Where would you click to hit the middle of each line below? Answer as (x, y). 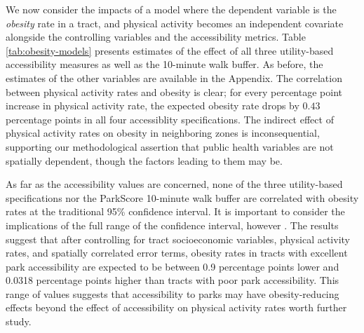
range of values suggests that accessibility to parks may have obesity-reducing (173, 293)
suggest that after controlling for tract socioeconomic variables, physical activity (178, 239)
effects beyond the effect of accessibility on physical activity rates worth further (176, 307)
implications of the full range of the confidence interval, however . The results (172, 225)
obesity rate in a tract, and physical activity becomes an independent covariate (175, 23)
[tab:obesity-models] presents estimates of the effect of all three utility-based (170, 50)
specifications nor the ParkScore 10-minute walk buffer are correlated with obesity (182, 197)
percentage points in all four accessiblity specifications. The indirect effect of (170, 119)
